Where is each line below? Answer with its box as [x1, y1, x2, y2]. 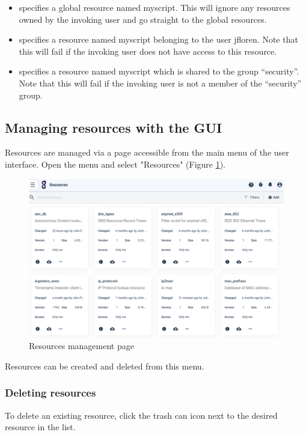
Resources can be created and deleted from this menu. [5, 359, 204, 372]
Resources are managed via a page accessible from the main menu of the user [5, 146, 289, 159]
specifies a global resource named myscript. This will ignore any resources [19, 1, 290, 13]
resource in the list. [5, 421, 76, 433]
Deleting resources [5, 385, 96, 400]
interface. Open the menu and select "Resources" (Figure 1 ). [5, 157, 226, 170]
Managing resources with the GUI [5, 118, 222, 136]
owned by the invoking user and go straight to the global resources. [19, 13, 267, 25]
